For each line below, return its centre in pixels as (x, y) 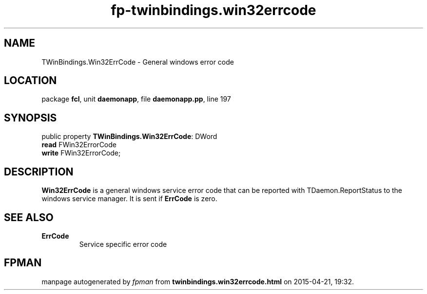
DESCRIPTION (39, 172)
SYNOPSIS (30, 118)
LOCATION (30, 81)
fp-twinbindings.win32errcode (213, 10)
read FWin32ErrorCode (79, 145)
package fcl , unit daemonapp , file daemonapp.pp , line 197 (136, 99)
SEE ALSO (29, 217)
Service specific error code (123, 244)
